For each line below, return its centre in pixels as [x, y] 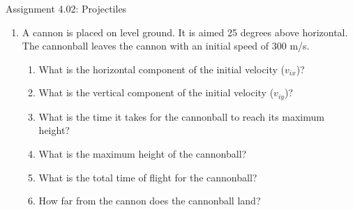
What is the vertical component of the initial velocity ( [156, 92]
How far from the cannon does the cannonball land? [150, 201]
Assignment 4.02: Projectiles [66, 8]
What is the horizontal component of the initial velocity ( [162, 69]
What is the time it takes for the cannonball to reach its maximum [181, 116]
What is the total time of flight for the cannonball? [148, 177]
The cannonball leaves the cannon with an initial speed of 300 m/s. [166, 46]
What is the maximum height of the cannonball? [143, 154]
